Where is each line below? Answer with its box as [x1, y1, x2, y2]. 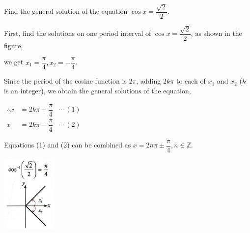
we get [4, 57, 24, 67]
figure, [4, 40, 23, 50]
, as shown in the [191, 28, 242, 38]
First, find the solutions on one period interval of [4, 28, 151, 38]
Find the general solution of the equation [4, 6, 128, 16]
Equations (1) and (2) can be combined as [4, 140, 131, 150]
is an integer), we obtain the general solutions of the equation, [4, 85, 191, 95]
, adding [136, 76, 161, 86]
